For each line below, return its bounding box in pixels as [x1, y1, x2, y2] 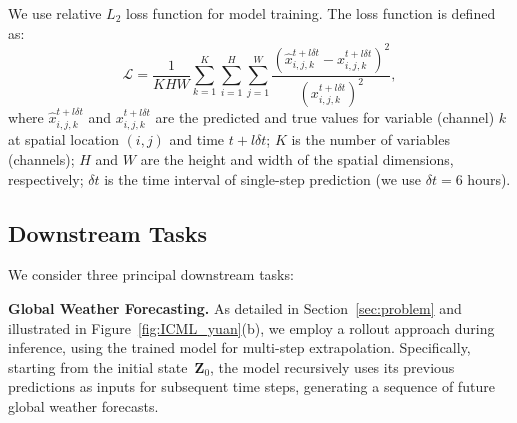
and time [169, 129, 225, 150]
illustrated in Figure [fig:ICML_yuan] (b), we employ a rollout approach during [8, 317, 495, 338]
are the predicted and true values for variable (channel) [155, 107, 495, 128]
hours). [467, 168, 511, 189]
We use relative [8, 3, 102, 23]
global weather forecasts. [8, 396, 159, 417]
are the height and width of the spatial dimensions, [140, 149, 454, 170]
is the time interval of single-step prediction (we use [104, 168, 422, 189]
